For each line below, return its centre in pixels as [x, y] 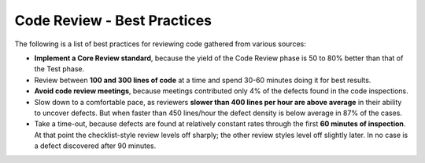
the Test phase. [59, 69]
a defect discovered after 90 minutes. [95, 146]
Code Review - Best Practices [113, 20]
